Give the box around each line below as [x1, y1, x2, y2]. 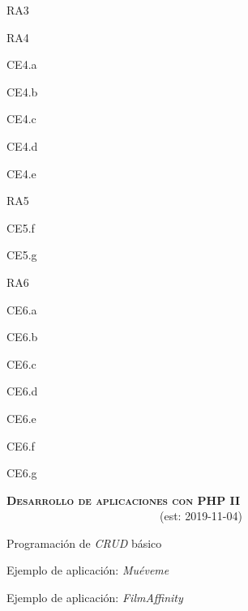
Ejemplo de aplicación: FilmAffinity [6, 589, 183, 606]
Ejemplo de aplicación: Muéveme [6, 562, 169, 579]
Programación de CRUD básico [6, 534, 162, 551]
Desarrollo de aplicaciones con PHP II [6, 491, 241, 508]
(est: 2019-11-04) [159, 507, 242, 524]
